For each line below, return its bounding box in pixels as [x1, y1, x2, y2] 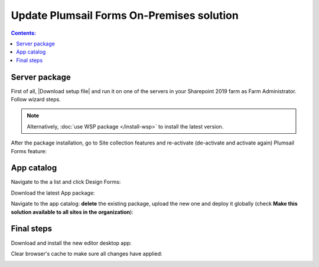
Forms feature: [11, 147, 47, 154]
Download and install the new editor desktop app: [11, 239, 132, 246]
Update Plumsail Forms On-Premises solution [11, 9, 239, 22]
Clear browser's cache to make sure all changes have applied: [11, 250, 162, 257]
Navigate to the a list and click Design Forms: [11, 179, 121, 186]
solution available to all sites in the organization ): [11, 208, 134, 215]
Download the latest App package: [11, 189, 95, 196]
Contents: [11, 29, 37, 37]
